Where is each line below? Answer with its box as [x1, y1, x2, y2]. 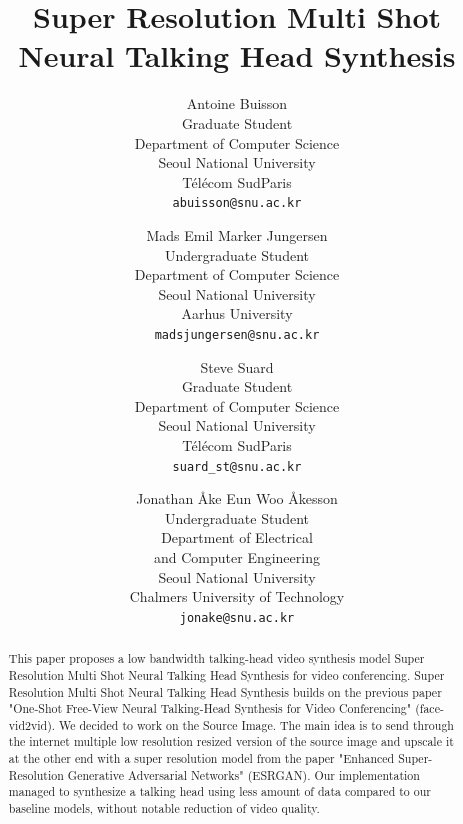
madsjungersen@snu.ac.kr [154, 327, 320, 342]
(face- [415, 700, 444, 717]
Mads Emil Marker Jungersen [146, 224, 328, 245]
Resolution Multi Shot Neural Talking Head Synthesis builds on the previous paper [8, 683, 442, 700]
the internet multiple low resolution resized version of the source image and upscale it [8, 733, 454, 750]
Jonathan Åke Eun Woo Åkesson [136, 488, 338, 509]
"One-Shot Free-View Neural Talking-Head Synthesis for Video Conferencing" [8, 700, 412, 717]
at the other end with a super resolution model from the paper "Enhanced [8, 750, 395, 767]
